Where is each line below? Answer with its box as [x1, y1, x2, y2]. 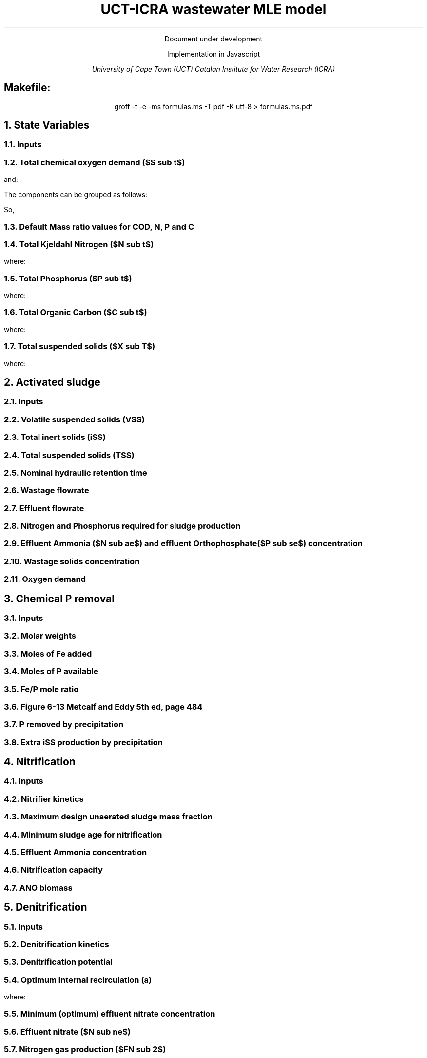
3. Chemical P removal [4, 592, 115, 605]
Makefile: [4, 81, 51, 94]
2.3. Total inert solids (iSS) [4, 432, 106, 442]
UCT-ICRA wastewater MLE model [100, 1, 327, 18]
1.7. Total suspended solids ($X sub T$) [4, 341, 155, 352]
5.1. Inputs [4, 921, 43, 932]
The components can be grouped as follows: [4, 190, 148, 199]
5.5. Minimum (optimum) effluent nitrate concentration [4, 1009, 215, 1019]
